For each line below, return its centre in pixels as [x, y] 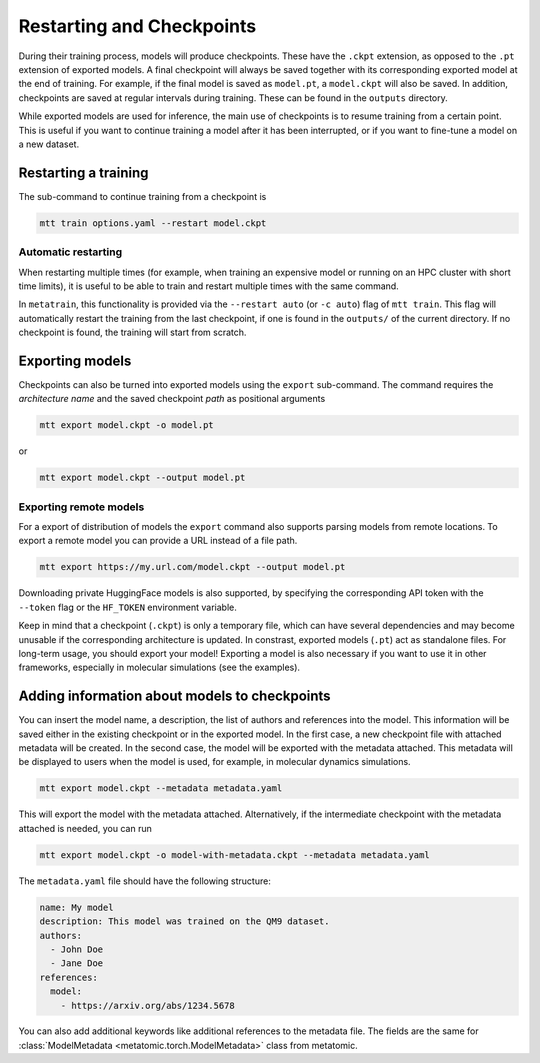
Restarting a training [83, 172]
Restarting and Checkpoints [137, 26]
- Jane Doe [77, 963]
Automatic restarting [70, 252]
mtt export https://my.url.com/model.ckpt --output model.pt [192, 567]
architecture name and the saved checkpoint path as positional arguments [172, 399]
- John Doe [77, 949]
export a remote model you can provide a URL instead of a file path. [158, 541]
